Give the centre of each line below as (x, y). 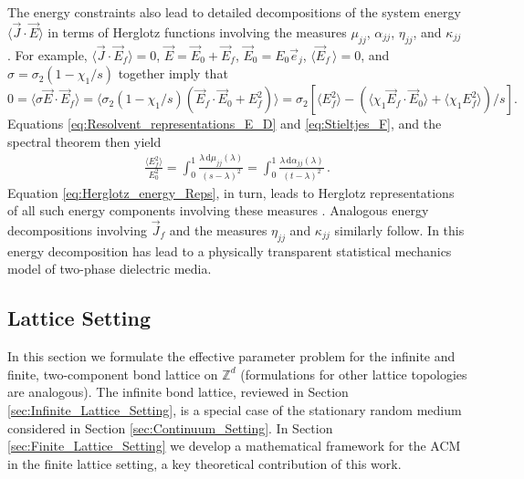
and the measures (218, 229)
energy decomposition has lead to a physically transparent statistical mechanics (230, 250)
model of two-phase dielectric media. (110, 269)
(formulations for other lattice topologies (354, 374)
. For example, (47, 54)
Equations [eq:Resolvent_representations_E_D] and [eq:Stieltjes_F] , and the (225, 124)
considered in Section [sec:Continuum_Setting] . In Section (170, 427)
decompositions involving (78, 229)
